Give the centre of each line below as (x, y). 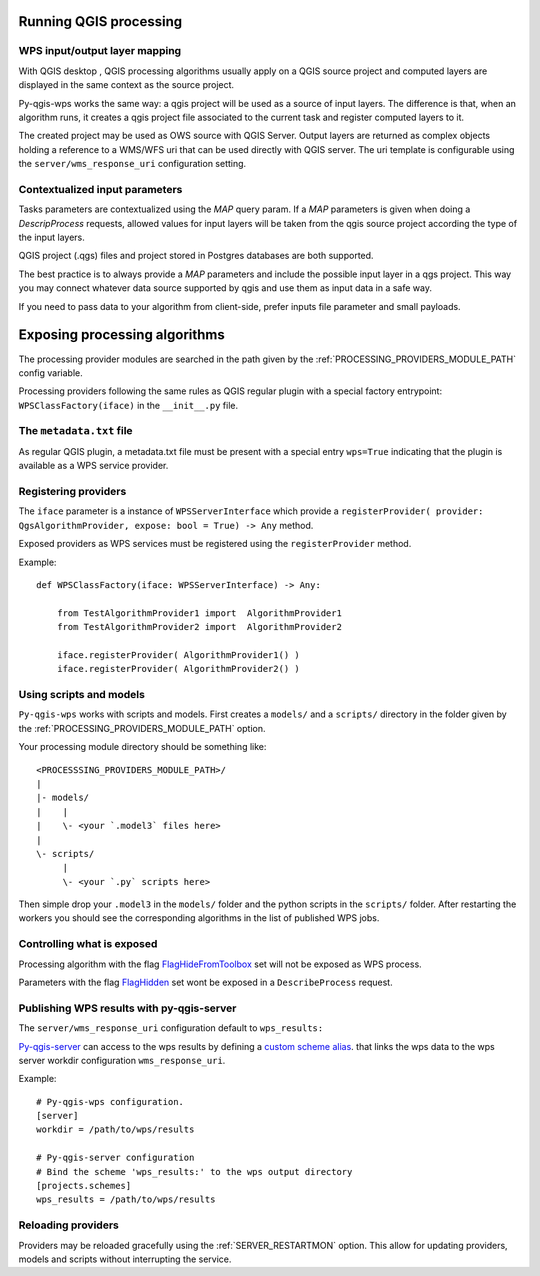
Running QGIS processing (100, 21)
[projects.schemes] (84, 1186)
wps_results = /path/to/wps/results (126, 1199)
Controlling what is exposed (88, 944)
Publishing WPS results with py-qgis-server (127, 1008)
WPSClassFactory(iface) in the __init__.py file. (128, 405)
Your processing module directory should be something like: (142, 747)
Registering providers (72, 491)
